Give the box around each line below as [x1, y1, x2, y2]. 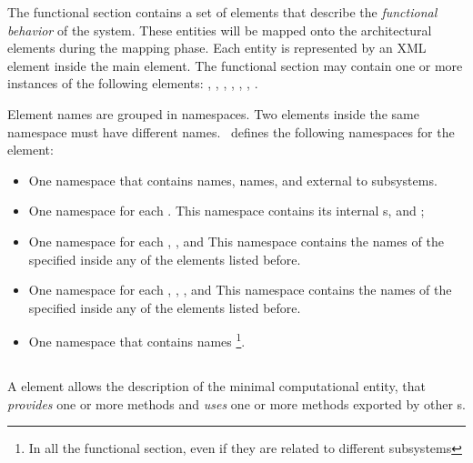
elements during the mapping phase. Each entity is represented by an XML [7, 38, 427, 57]
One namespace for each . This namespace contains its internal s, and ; [28, 201, 425, 220]
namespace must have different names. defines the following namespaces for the [7, 122, 455, 141]
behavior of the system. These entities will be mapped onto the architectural [7, 20, 432, 39]
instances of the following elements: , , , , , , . [7, 74, 258, 93]
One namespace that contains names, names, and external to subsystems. [28, 170, 438, 189]
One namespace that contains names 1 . [28, 329, 246, 350]
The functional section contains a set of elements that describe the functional [7, 3, 438, 21]
